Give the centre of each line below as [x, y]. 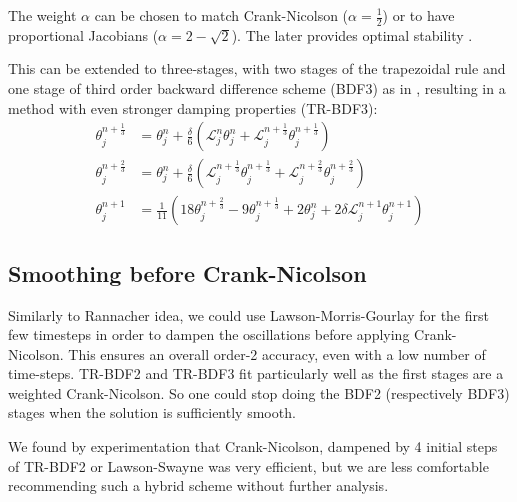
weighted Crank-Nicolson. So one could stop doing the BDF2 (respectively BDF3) [259, 392]
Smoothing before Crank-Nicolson [187, 272]
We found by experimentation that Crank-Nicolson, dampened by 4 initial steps [253, 446]
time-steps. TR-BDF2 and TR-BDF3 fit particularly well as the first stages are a [256, 373]
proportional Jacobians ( [83, 34]
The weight [42, 15]
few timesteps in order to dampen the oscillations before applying [209, 334]
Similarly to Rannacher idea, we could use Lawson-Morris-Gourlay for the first [248, 314]
